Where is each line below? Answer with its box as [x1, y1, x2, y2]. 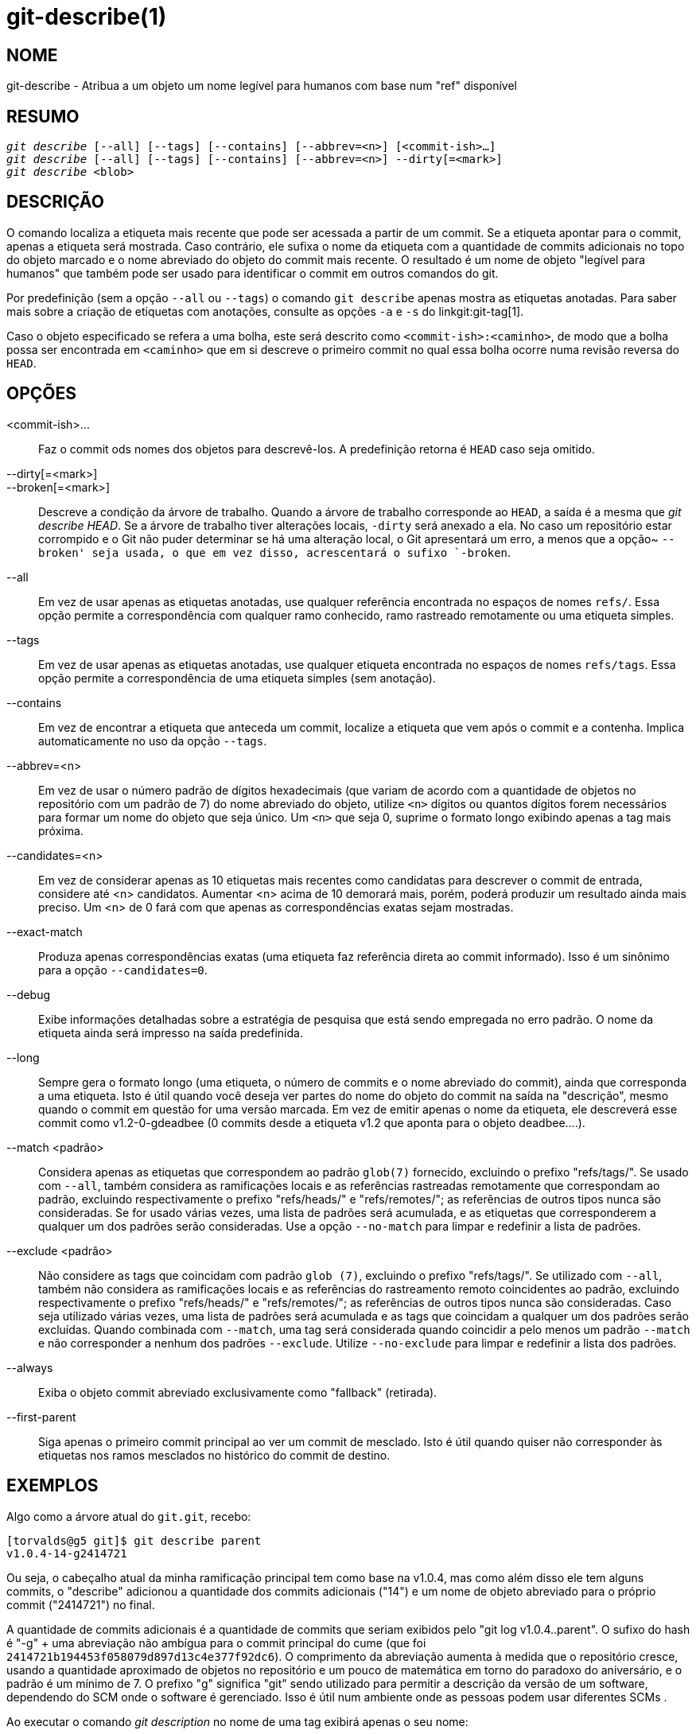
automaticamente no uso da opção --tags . [38, 733, 267, 748]
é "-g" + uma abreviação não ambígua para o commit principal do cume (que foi [6, 1635, 426, 1650]
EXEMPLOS [6, 1475, 99, 1496]
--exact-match [6, 924, 83, 939]
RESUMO [6, 106, 80, 126]
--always [6, 1360, 53, 1374]
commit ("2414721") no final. [6, 1597, 155, 1612]
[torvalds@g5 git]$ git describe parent [6, 1534, 262, 1547]
